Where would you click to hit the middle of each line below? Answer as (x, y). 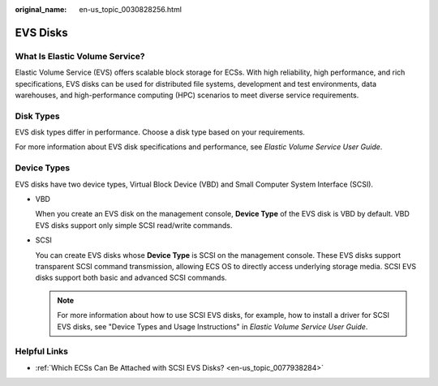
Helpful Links (42, 351)
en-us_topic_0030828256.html (131, 9)
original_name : (41, 9)
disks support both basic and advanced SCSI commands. (131, 278)
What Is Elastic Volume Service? (80, 56)
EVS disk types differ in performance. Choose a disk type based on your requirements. (160, 132)
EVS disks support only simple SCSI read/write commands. (134, 225)
